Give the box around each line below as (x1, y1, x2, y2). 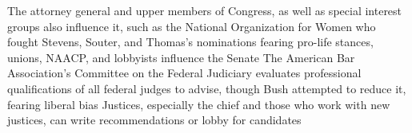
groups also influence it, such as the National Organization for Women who (7, 18, 376, 34)
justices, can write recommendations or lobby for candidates (7, 111, 302, 128)
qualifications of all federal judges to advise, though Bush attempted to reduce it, (7, 80, 406, 96)
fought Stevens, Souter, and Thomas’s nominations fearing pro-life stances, (7, 33, 374, 50)
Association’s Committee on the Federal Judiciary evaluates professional (7, 65, 362, 81)
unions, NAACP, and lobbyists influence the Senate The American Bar (7, 49, 355, 65)
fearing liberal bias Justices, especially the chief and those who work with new (7, 96, 390, 112)
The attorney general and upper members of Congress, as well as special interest (7, 2, 402, 18)
